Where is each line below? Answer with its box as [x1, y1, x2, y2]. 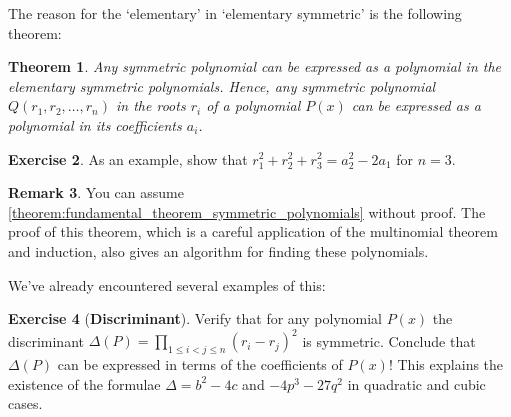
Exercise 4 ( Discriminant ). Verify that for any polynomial [8, 308, 383, 329]
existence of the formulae [8, 373, 161, 394]
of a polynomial [206, 95, 301, 116]
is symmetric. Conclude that [302, 330, 476, 351]
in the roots [116, 95, 186, 116]
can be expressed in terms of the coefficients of [57, 354, 343, 375]
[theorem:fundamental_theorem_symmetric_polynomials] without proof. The [8, 201, 486, 222]
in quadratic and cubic [347, 373, 486, 394]
